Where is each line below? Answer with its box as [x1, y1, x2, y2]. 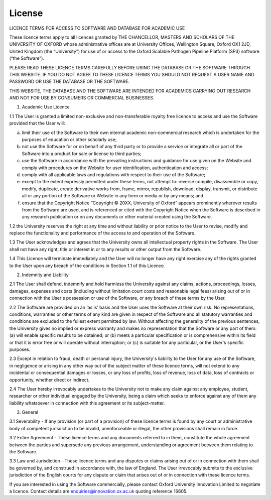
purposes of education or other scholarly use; [22, 137, 117, 143]
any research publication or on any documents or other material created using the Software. [22, 214, 212, 220]
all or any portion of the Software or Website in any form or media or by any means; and [22, 193, 203, 199]
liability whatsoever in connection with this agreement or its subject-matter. [9, 400, 165, 406]
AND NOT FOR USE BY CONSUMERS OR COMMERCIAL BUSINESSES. [9, 95, 155, 101]
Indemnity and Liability [22, 272, 69, 278]
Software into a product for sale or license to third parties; [22, 151, 142, 157]
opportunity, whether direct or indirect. [9, 377, 90, 383]
